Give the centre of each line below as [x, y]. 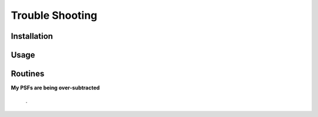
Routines [28, 74]
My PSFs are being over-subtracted [55, 88]
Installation [32, 36]
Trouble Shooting [54, 15]
